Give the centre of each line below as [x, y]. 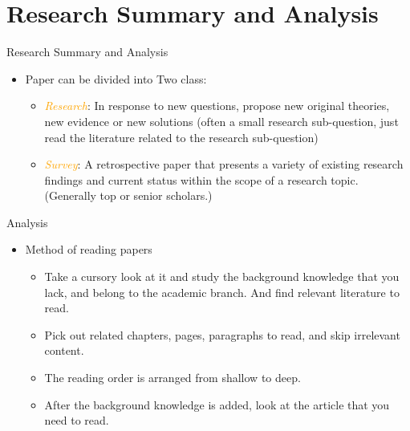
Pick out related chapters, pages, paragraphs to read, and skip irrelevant [222, 334]
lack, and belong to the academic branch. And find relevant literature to [222, 292]
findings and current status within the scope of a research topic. [201, 179]
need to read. [77, 420]
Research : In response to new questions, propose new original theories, [217, 106]
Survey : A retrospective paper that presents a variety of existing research [224, 164]
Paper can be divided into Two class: [116, 78]
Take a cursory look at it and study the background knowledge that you [222, 276]
